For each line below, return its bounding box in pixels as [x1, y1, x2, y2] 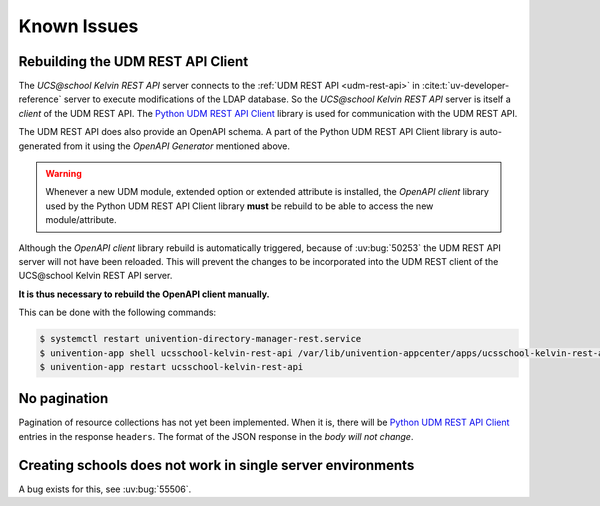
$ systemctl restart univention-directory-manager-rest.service [39, 333, 362, 345]
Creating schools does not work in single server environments [18, 456, 415, 474]
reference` [18, 93, 62, 105]
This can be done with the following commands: [18, 306, 217, 319]
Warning [45, 168, 82, 180]
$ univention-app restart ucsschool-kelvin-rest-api [39, 361, 304, 372]
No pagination [18, 390, 109, 407]
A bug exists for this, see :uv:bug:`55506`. [18, 483, 192, 495]
